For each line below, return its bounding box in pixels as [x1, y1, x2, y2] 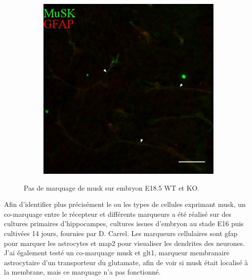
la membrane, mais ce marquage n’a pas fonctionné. [4, 267, 161, 277]
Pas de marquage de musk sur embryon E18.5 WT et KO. [24, 182, 200, 193]
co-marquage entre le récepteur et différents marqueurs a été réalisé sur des [4, 208, 231, 219]
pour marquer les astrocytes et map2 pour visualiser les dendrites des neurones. [4, 238, 245, 248]
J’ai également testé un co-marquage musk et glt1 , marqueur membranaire [4, 247, 230, 258]
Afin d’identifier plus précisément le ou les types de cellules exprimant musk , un [4, 199, 246, 209]
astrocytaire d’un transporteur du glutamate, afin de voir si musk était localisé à [4, 257, 248, 267]
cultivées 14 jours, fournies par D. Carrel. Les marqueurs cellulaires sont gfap [4, 228, 238, 238]
